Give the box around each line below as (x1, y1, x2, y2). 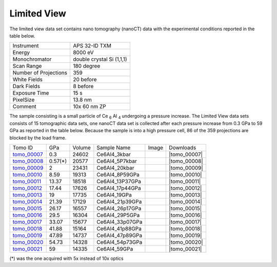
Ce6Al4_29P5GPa (96, 211, 140, 219)
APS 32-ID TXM (72, 42, 111, 49)
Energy (12, 49, 30, 56)
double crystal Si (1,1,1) (72, 56, 128, 63)
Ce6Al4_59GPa (96, 245, 133, 252)
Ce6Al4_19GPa (96, 191, 132, 198)
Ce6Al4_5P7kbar (96, 157, 137, 165)
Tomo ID (12, 144, 33, 151)
